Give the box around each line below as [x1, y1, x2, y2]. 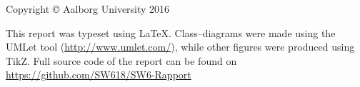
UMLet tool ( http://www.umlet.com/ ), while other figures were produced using [6, 39, 355, 54]
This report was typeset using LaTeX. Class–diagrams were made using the [6, 25, 336, 40]
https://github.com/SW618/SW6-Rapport [6, 67, 191, 82]
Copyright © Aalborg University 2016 [6, 1, 170, 16]
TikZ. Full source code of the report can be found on [6, 53, 237, 68]
